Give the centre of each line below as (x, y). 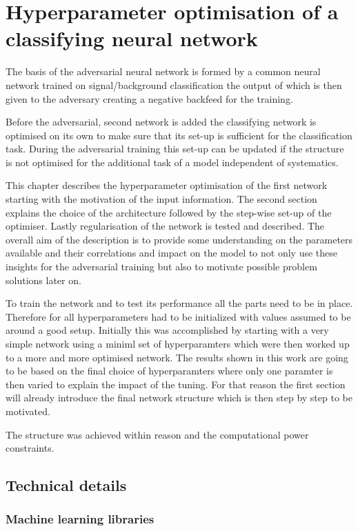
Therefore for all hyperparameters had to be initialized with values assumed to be (178, 316)
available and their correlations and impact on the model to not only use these (172, 253)
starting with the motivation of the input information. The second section (161, 199)
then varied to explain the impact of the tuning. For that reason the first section (176, 384)
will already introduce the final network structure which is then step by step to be (179, 398)
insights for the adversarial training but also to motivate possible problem (161, 267)
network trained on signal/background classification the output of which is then (174, 84)
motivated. (28, 411)
